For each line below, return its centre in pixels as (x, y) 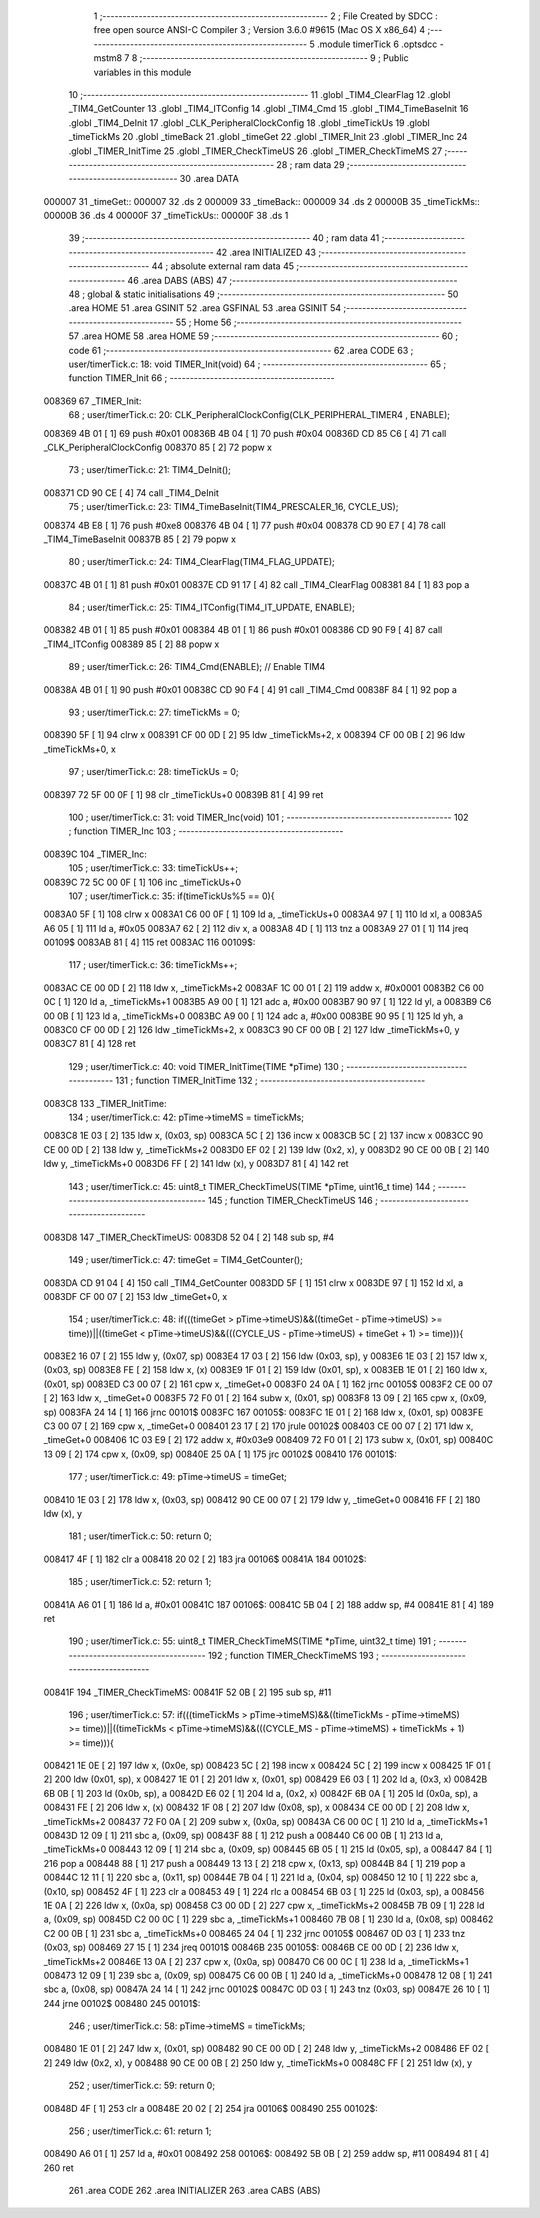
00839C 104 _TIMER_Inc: (95, 854)
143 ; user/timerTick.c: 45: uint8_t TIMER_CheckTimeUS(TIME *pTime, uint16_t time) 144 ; (252, 1186)
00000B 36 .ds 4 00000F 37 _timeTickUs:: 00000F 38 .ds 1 (166, 216)
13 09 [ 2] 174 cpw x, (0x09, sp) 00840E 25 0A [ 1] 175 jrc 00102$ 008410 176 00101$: (220, 1454)
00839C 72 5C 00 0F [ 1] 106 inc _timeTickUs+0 (142, 882)
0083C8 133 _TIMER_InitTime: (105, 1103)
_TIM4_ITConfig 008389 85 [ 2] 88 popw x (131, 644)
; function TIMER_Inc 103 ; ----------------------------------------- (206, 831)
